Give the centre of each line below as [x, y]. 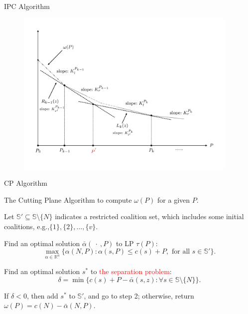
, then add [42, 295]
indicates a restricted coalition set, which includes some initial [149, 216]
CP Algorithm [26, 183]
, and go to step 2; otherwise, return [139, 295]
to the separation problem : [131, 271]
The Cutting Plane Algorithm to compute [68, 199]
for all [181, 252]
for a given [174, 199]
